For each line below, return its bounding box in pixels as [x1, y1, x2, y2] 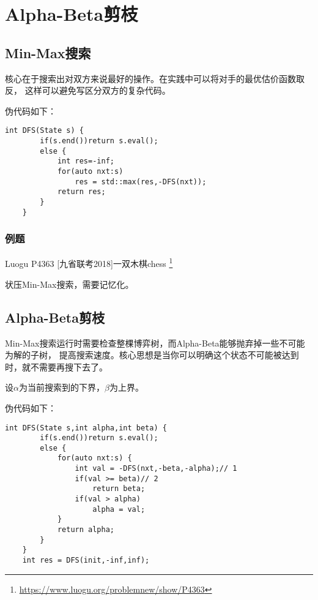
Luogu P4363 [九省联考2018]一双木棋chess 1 [5, 255, 173, 270]
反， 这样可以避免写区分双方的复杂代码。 [5, 84, 171, 97]
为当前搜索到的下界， [18, 381, 105, 394]
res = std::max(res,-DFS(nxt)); [75, 177, 207, 186]
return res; [57, 187, 106, 197]
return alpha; [57, 525, 114, 534]
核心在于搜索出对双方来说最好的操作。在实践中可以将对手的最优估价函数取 [5, 72, 305, 84]
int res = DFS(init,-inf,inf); [22, 556, 150, 565]
